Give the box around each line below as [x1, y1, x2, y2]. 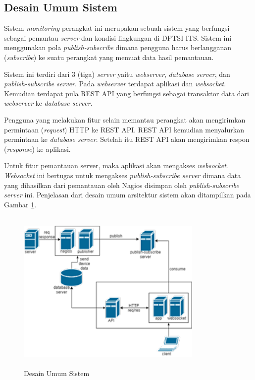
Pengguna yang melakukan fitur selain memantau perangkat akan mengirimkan [4, 114, 246, 125]
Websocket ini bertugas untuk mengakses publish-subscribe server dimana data [4, 170, 241, 180]
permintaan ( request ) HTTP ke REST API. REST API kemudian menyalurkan [4, 124, 244, 134]
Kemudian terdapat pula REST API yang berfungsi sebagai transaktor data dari [4, 88, 249, 98]
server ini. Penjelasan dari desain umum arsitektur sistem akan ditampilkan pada [4, 190, 251, 200]
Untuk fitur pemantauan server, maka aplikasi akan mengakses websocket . [4, 160, 228, 171]
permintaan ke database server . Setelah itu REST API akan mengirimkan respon [4, 134, 250, 144]
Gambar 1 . [4, 199, 37, 209]
